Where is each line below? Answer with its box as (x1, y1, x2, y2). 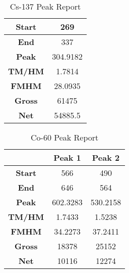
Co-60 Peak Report (31, 131, 99, 143)
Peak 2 (92, 152, 120, 163)
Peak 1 (53, 152, 81, 163)
